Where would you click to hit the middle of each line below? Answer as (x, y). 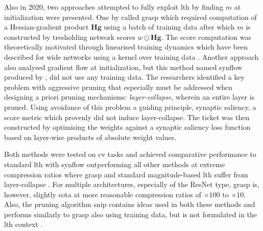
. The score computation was (206, 37)
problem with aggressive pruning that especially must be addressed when (118, 87)
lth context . (23, 224)
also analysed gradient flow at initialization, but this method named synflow (123, 67)
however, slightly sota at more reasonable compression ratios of (103, 194)
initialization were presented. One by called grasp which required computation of (130, 17)
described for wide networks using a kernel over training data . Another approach (131, 56)
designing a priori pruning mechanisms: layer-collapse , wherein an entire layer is (129, 97)
